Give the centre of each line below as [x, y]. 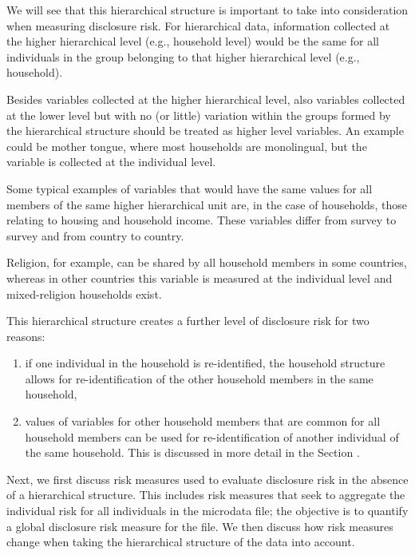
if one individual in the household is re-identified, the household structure [205, 363]
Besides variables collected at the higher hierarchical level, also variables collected [206, 99]
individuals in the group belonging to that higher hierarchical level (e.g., [183, 56]
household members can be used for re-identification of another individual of [212, 436]
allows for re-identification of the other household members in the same [199, 378]
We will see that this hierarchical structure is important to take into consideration [207, 10]
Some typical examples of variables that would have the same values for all [190, 188]
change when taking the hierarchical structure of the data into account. [181, 542]
